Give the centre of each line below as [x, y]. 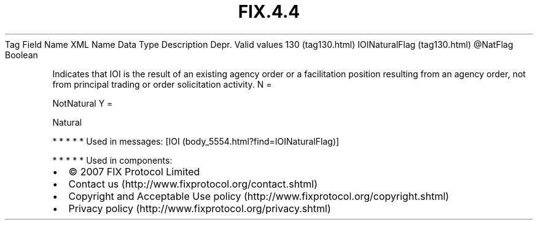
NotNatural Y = [83, 103]
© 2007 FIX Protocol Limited [134, 171]
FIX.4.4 [269, 12]
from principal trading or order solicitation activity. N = [162, 84]
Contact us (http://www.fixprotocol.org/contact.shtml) [193, 184]
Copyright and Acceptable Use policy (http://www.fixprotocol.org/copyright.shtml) [259, 196]
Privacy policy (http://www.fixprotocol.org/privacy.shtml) [200, 208]
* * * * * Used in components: [112, 160]
